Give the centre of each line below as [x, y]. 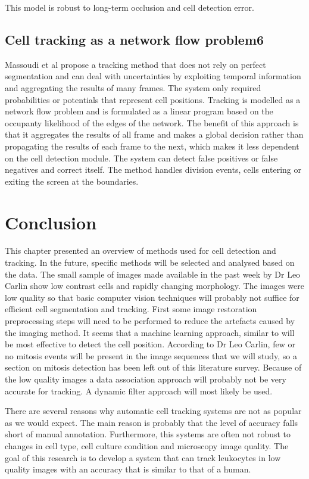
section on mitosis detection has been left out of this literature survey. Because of [153, 367]
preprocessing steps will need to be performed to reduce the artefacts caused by [150, 321]
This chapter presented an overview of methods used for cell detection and [141, 251]
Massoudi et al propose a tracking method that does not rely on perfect [135, 64]
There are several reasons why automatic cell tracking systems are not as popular [153, 411]
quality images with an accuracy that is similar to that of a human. [128, 469]
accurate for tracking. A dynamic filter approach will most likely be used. [139, 391]
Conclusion [51, 222]
